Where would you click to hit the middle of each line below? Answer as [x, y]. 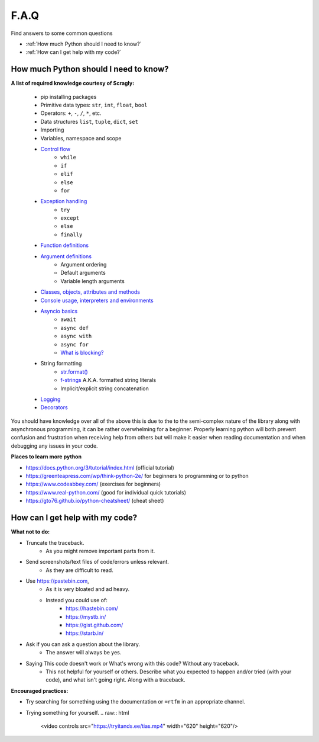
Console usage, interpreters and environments [97, 300]
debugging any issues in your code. [54, 446]
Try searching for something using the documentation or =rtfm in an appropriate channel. [135, 702]
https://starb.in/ [85, 633]
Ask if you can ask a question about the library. [83, 644]
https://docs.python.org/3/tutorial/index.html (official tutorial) [100, 467]
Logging [51, 399]
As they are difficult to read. [79, 570]
